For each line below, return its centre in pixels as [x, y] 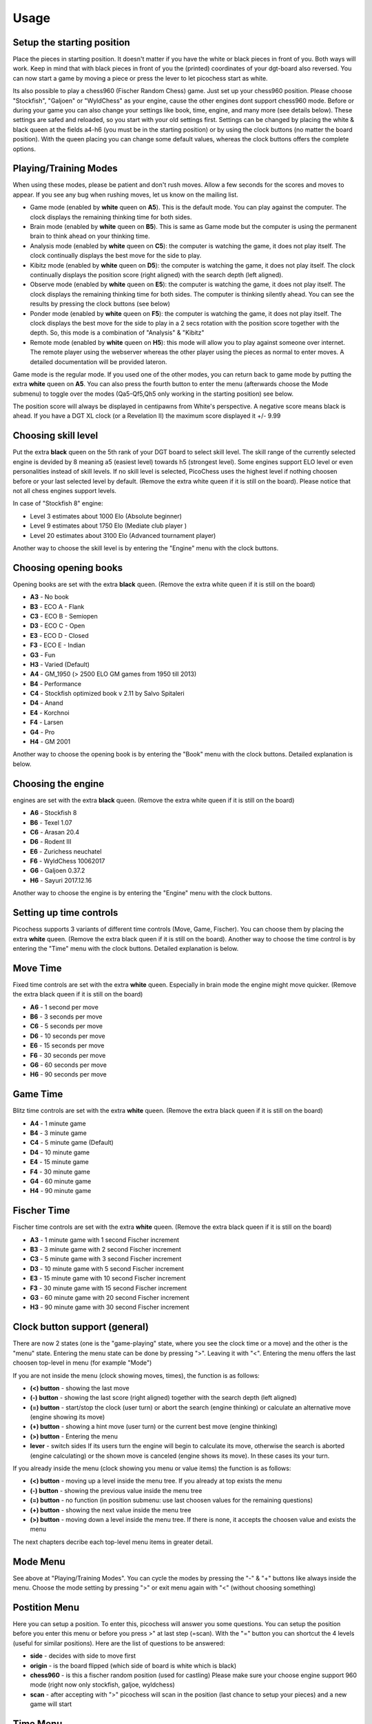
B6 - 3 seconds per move [66, 1016]
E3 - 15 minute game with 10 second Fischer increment [108, 1279]
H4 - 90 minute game [61, 1191]
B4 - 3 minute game [59, 1133]
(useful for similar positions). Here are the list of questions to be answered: [119, 1643]
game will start [51, 1704]
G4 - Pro [42, 732]
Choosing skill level [55, 435]
